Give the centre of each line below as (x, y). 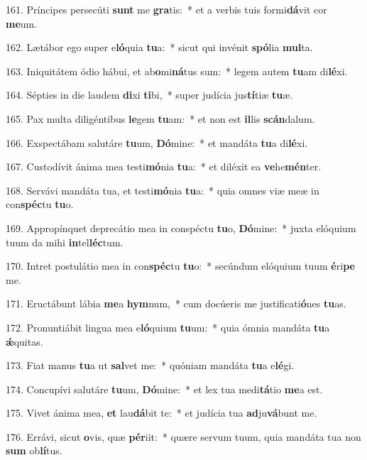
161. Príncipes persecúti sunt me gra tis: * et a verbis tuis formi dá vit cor (166, 9)
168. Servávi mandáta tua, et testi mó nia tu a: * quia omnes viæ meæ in (163, 190)
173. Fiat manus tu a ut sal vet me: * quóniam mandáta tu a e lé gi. (150, 365)
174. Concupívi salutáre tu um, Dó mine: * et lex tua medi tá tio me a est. (164, 389)
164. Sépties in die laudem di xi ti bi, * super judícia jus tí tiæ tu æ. (149, 95)
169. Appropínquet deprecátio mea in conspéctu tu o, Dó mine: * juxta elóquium (181, 228)
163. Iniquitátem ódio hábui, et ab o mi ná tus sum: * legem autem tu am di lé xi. (177, 71)
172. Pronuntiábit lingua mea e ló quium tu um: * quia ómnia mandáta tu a (168, 327)
